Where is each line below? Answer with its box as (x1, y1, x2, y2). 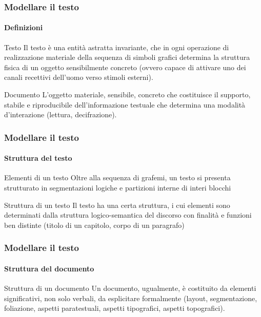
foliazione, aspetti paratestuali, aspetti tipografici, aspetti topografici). (4, 303, 225, 313)
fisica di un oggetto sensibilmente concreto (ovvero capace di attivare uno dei (4, 61, 246, 72)
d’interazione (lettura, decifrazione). (4, 109, 117, 120)
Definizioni (4, 22, 43, 33)
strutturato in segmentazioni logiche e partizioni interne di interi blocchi (4, 182, 231, 193)
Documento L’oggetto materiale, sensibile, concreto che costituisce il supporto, (4, 89, 251, 100)
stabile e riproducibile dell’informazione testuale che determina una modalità (4, 99, 246, 110)
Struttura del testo (4, 153, 72, 163)
